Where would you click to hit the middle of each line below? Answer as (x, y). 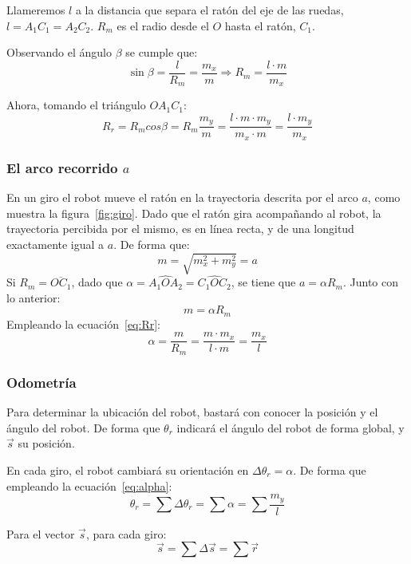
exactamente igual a (55, 244)
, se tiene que (263, 282)
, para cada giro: (126, 533)
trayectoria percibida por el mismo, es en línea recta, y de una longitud (180, 229)
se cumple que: (162, 52)
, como (384, 197)
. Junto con (371, 282)
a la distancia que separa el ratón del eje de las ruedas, (209, 10)
